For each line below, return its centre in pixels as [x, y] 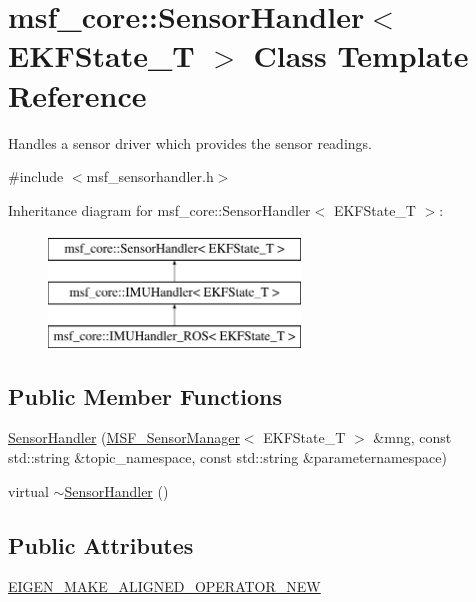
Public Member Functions [145, 395]
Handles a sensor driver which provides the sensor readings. [190, 142]
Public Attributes [101, 544]
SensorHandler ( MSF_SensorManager [124, 437]
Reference [77, 94]
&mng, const [412, 437]
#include [36, 176]
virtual [28, 490]
